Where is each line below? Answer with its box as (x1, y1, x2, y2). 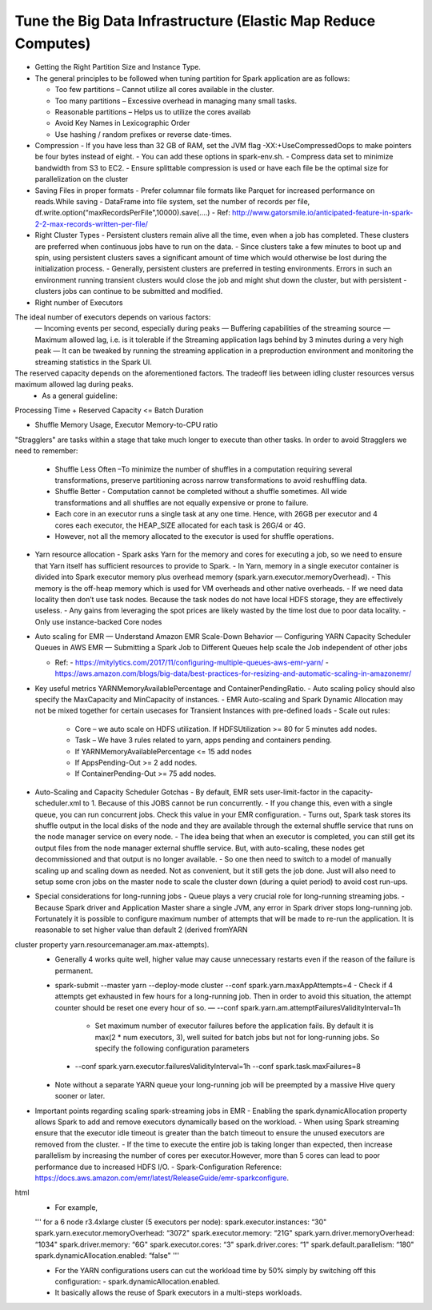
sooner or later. (54, 1091, 106, 1101)
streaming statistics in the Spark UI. (34, 357, 152, 367)
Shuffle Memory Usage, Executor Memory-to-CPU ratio (34, 420, 218, 430)
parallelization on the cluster (34, 175, 129, 184)
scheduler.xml (34, 798, 82, 808)
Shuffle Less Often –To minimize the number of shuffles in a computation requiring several (54, 464, 353, 474)
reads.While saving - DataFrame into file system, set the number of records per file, (34, 197, 310, 207)
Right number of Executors (34, 297, 123, 307)
